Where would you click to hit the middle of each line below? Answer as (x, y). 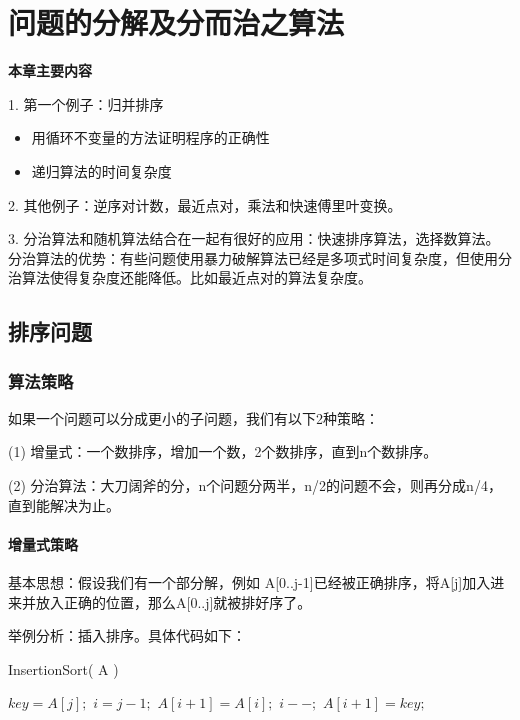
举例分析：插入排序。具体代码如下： (127, 635)
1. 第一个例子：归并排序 (86, 103)
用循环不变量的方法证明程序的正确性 (150, 137)
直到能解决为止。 (64, 504)
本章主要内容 (50, 70)
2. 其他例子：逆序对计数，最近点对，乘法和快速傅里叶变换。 (205, 204)
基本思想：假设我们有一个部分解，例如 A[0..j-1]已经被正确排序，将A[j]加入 (249, 582)
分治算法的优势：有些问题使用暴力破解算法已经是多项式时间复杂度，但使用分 (260, 257)
